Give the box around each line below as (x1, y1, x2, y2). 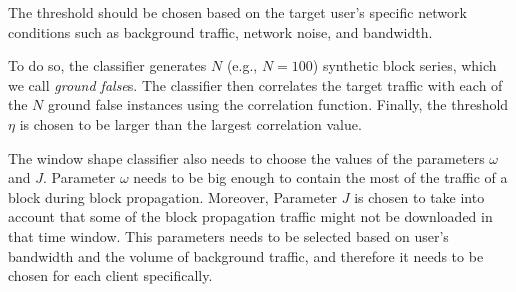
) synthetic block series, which (312, 55, 497, 76)
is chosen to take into (354, 186, 485, 207)
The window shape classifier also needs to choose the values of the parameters (8, 147, 485, 168)
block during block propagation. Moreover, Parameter (8, 186, 338, 207)
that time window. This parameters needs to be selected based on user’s (8, 225, 449, 246)
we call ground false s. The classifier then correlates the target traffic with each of (8, 74, 503, 95)
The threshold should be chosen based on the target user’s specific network (8, 2, 467, 22)
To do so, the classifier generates (8, 55, 207, 76)
